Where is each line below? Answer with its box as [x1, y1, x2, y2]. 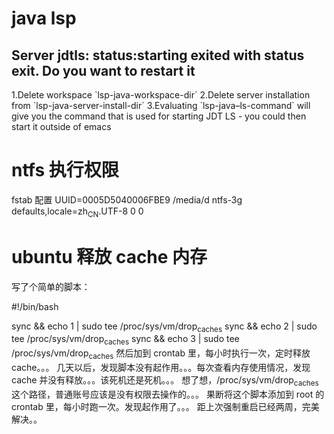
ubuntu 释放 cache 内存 [11, 245, 208, 268]
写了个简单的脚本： [11, 280, 91, 292]
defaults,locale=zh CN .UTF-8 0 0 [11, 205, 144, 219]
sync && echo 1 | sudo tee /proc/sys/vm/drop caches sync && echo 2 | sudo [11, 320, 318, 334]
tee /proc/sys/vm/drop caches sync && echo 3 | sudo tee [11, 333, 240, 347]
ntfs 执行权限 [11, 159, 119, 182]
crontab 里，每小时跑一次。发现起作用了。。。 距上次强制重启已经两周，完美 [11, 400, 320, 412]
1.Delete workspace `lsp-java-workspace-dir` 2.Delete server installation [11, 89, 311, 101]
